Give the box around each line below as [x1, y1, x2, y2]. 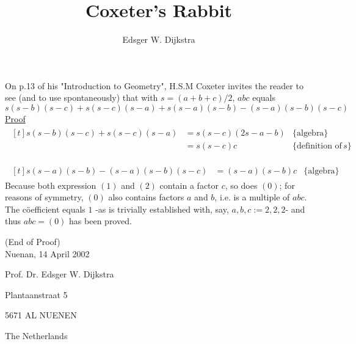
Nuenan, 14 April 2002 [5, 247, 90, 260]
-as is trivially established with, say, [95, 202, 229, 215]
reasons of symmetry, [5, 191, 84, 203]
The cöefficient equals [5, 202, 85, 215]
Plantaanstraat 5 [5, 288, 68, 301]
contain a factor [159, 178, 219, 191]
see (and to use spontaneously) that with [5, 91, 158, 104]
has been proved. [69, 214, 132, 227]
